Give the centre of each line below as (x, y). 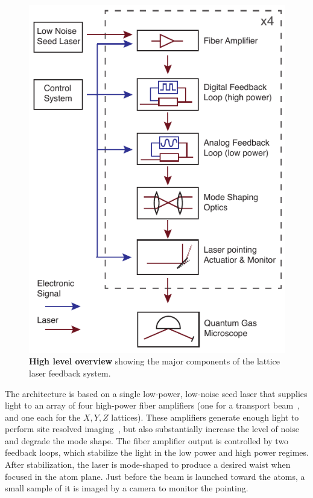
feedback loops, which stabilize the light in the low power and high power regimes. (157, 452)
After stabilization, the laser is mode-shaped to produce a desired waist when (148, 464)
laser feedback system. (70, 373)
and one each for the (43, 417)
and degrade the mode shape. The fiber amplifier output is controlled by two (147, 440)
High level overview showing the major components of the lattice (155, 361)
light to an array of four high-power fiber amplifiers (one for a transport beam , (153, 405)
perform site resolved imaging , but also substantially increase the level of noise (152, 429)
